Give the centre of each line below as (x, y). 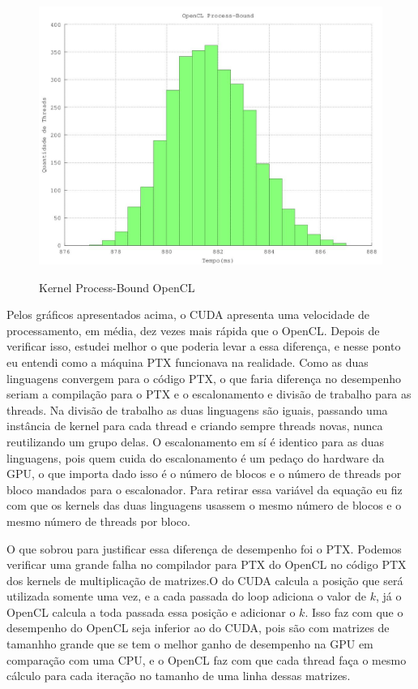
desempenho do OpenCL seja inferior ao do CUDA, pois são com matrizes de (198, 628)
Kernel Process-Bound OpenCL (117, 287)
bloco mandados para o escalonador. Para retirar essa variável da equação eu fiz (205, 489)
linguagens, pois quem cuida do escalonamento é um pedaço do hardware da (196, 457)
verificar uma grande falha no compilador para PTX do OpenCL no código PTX (207, 564)
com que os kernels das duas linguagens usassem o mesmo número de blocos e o (204, 505)
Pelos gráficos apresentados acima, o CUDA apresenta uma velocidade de (188, 314)
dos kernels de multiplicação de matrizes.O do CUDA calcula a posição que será (205, 580)
